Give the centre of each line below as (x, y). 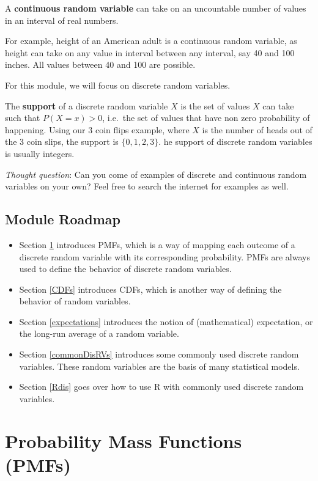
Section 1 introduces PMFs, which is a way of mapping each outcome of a (157, 244)
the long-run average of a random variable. (99, 333)
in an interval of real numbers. (62, 20)
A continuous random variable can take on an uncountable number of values (156, 8)
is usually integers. (40, 153)
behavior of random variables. (75, 301)
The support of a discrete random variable (87, 105)
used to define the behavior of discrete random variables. (125, 269)
